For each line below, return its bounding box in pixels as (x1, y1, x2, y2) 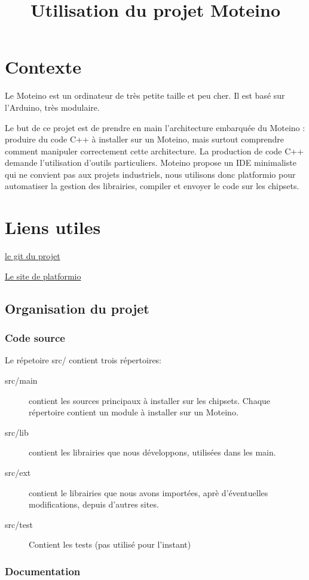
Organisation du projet (5, 299, 149, 317)
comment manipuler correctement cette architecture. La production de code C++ (5, 144, 304, 157)
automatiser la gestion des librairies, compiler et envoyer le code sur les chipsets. (5, 180, 299, 192)
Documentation (5, 563, 81, 578)
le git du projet (5, 250, 60, 262)
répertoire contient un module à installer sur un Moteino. (29, 406, 238, 418)
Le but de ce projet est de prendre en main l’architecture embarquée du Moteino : (5, 121, 305, 133)
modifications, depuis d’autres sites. (29, 498, 159, 511)
